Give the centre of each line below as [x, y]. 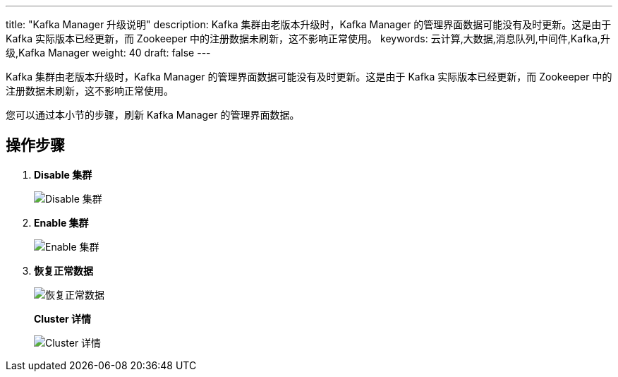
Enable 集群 [61, 222]
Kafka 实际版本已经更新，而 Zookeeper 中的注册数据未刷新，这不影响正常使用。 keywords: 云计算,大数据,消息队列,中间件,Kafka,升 [308, 38]
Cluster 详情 [63, 318]
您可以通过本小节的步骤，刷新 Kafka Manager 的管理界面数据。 [153, 115]
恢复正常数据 [63, 270]
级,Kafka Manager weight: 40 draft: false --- [108, 53]
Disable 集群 [63, 174]
